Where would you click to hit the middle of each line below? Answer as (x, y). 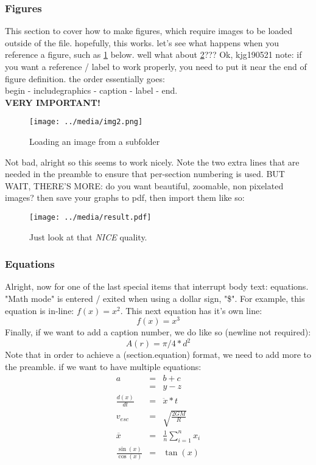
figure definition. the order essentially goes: (85, 78)
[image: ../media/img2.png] (86, 122)
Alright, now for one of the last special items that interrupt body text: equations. (157, 286)
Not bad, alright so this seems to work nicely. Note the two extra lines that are (152, 162)
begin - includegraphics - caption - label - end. (91, 90)
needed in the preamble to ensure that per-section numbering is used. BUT (145, 174)
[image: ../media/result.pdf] (90, 217)
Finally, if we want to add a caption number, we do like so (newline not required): (158, 332)
